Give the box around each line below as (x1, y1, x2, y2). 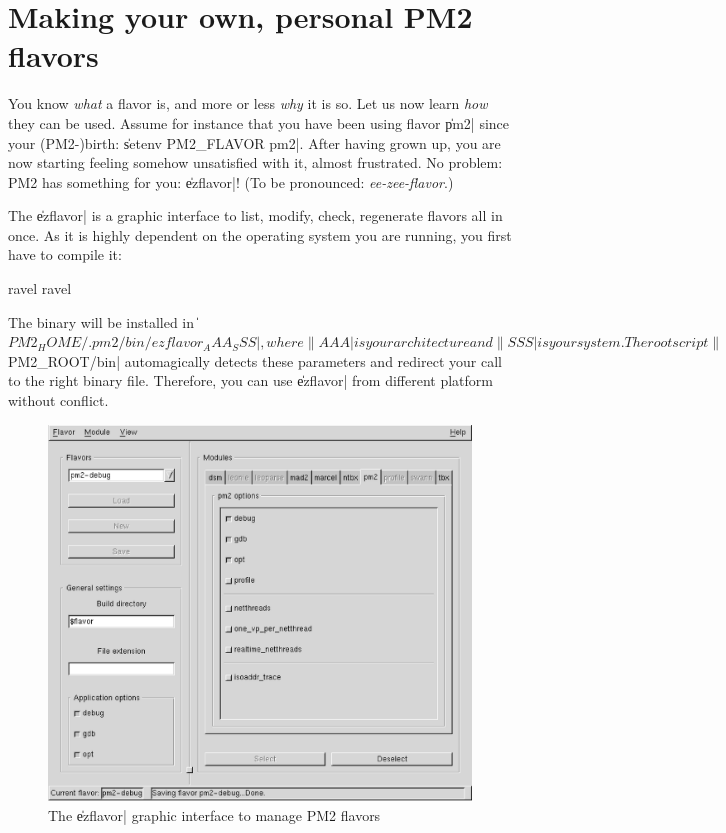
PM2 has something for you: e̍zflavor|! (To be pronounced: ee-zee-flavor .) (8, 171, 454, 192)
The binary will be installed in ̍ (8, 311, 198, 332)
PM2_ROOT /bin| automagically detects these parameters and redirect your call (8, 350, 502, 371)
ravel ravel (8, 278, 72, 299)
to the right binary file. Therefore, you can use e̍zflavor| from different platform (8, 370, 493, 391)
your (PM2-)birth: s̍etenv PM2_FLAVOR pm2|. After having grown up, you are (8, 132, 501, 153)
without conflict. (8, 390, 109, 411)
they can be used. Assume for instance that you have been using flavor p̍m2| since (8, 112, 510, 133)
